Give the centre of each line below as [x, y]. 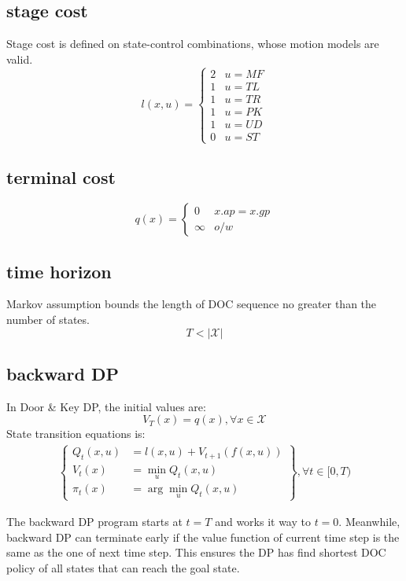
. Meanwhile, [369, 521]
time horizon [59, 271]
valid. [20, 59]
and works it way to [263, 521]
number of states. [48, 320]
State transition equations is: [76, 434]
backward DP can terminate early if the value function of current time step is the [203, 537]
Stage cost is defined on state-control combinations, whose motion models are [193, 44]
